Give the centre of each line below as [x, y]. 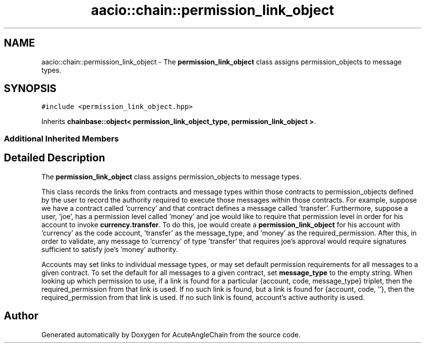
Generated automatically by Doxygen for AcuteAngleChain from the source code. [171, 334]
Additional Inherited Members [61, 138]
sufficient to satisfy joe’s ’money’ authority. [110, 249]
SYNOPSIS [30, 89]
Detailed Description [55, 158]
